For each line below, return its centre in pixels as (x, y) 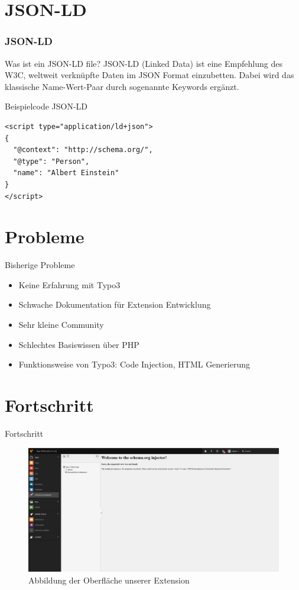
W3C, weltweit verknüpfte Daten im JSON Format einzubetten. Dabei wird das (149, 75)
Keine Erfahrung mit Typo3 (69, 284)
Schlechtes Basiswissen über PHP (79, 344)
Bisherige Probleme (40, 265)
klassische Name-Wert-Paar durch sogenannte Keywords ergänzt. (122, 86)
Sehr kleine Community (61, 325)
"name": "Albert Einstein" (66, 173)
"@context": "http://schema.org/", (83, 150)
